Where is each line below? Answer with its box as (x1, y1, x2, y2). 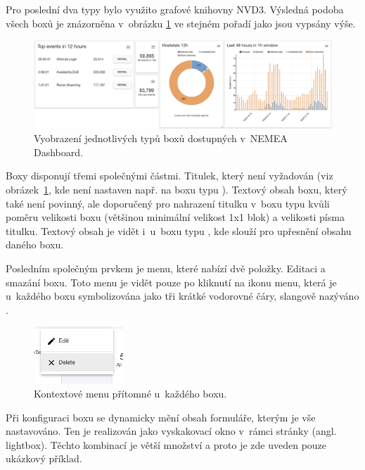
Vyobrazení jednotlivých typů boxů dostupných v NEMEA (34, 131, 288, 146)
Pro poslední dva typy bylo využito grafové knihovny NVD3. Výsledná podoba (6, 2, 344, 16)
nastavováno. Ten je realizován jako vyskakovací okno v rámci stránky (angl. (6, 424, 337, 438)
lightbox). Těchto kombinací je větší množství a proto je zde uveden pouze (6, 437, 327, 452)
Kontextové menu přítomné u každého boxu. (34, 386, 227, 400)
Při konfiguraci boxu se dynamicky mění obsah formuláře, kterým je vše (6, 409, 316, 424)
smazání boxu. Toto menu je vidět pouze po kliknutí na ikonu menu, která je (6, 274, 337, 289)
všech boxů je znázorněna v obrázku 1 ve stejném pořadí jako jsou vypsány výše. (6, 15, 356, 30)
